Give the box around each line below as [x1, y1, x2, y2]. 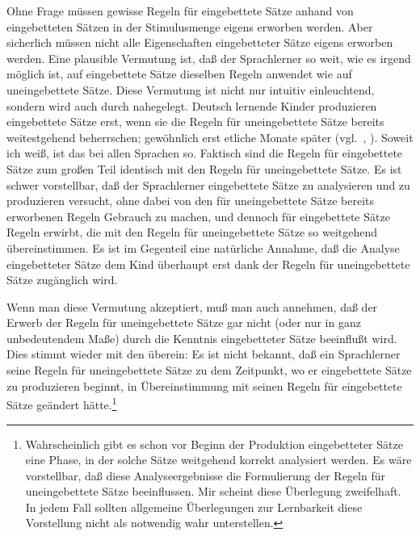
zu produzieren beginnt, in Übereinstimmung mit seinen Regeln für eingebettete [6, 377, 402, 394]
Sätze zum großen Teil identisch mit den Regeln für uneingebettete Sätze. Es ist [6, 160, 402, 177]
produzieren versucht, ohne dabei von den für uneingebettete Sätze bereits [6, 192, 374, 209]
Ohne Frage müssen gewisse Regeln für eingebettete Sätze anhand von [6, 2, 354, 19]
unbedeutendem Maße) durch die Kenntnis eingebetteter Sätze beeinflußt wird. [6, 329, 397, 346]
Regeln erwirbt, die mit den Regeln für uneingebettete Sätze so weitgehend [6, 224, 378, 241]
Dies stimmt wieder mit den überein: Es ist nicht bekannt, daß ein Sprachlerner [6, 345, 401, 362]
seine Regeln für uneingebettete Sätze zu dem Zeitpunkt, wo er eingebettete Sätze [6, 362, 412, 379]
